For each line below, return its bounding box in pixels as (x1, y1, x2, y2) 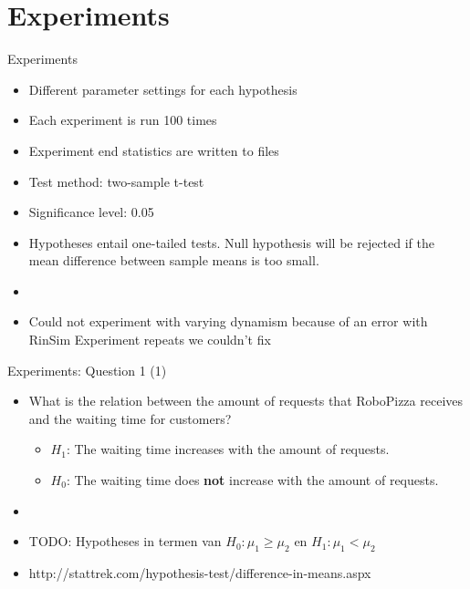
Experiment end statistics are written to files (28, 140, 279, 160)
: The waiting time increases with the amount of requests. (66, 439, 390, 459)
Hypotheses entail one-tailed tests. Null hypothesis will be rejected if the (28, 232, 435, 252)
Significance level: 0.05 (28, 202, 154, 222)
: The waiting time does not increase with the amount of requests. (66, 470, 439, 490)
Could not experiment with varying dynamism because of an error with (28, 312, 428, 331)
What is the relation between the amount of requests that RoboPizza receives (28, 391, 464, 410)
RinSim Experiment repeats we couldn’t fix (28, 330, 271, 349)
